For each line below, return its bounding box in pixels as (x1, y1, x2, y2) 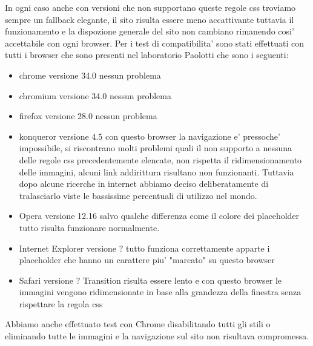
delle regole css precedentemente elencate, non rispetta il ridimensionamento (19, 153, 302, 166)
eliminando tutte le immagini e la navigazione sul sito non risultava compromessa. (5, 330, 309, 342)
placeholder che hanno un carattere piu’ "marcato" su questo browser (19, 253, 275, 266)
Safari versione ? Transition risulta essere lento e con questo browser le (19, 273, 282, 286)
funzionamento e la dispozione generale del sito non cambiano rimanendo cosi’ (5, 25, 294, 38)
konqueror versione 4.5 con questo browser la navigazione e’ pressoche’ (19, 129, 280, 142)
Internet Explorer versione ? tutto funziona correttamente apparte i (19, 241, 270, 254)
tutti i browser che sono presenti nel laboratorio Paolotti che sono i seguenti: (5, 48, 289, 61)
